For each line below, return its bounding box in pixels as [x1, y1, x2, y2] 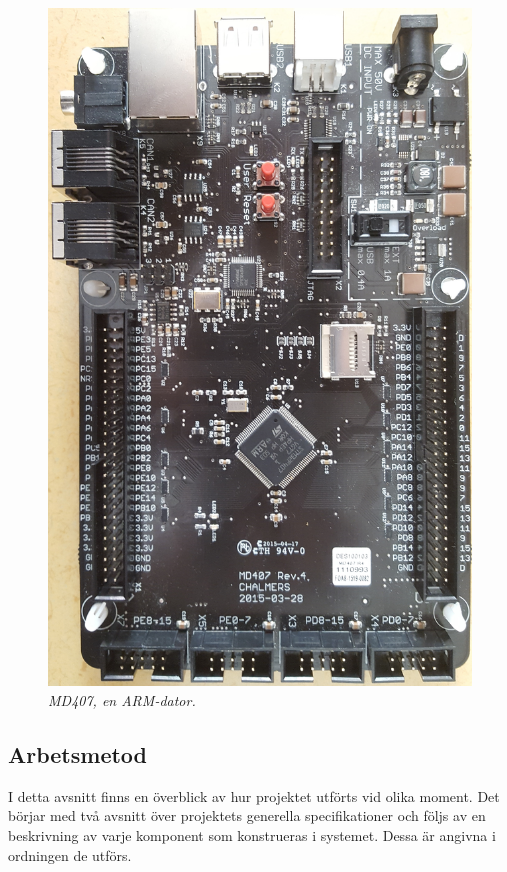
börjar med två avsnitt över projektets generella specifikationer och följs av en [8, 805, 486, 826]
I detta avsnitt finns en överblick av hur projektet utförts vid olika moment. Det [8, 785, 500, 806]
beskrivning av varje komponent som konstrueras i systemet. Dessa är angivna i [8, 824, 496, 845]
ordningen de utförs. [8, 844, 132, 865]
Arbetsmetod [8, 738, 148, 769]
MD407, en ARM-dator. [48, 689, 196, 710]
